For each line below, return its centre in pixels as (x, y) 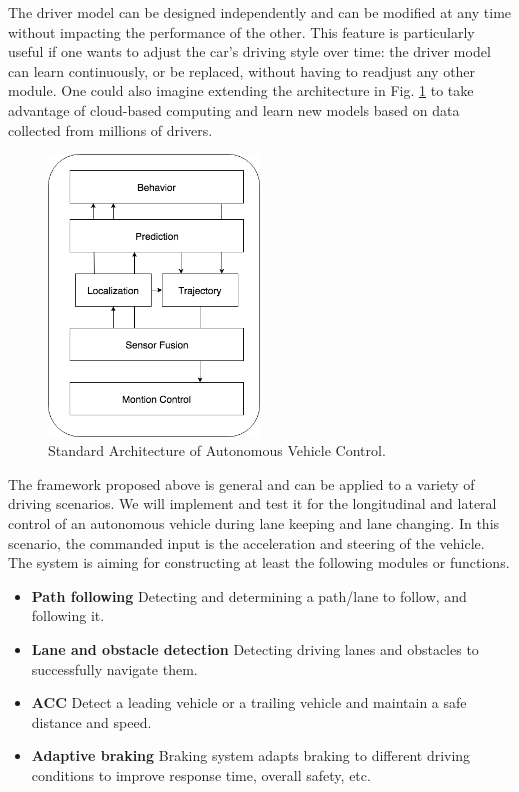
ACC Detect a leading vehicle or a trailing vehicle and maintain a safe (249, 702)
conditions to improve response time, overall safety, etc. (201, 774)
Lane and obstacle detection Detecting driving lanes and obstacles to (255, 648)
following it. (68, 615)
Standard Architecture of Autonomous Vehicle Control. (217, 450)
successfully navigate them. (114, 668)
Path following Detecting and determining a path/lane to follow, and (249, 595)
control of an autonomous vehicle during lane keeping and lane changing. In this (254, 523)
